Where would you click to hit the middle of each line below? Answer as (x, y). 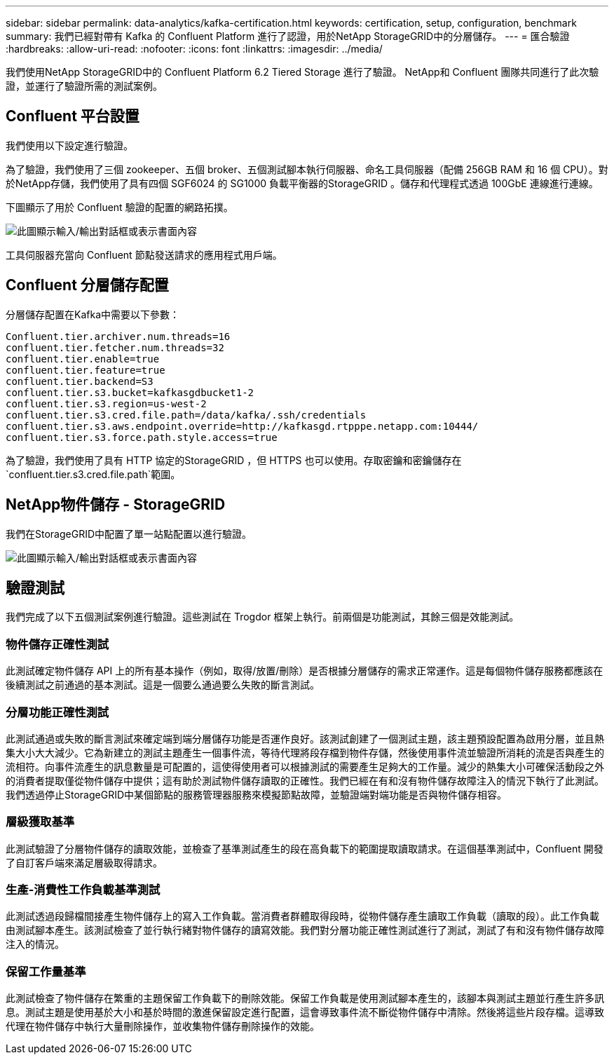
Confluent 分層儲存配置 (87, 285)
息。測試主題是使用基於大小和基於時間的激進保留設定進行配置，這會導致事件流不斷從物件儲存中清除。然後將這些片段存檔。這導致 (305, 1012)
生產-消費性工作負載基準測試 (83, 890)
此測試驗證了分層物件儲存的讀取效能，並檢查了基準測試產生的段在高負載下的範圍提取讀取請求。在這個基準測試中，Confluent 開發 (305, 848)
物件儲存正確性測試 (57, 644)
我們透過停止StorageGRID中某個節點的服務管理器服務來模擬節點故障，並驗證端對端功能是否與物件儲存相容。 (257, 794)
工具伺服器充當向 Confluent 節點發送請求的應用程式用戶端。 (144, 254)
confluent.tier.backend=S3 (80, 381)
